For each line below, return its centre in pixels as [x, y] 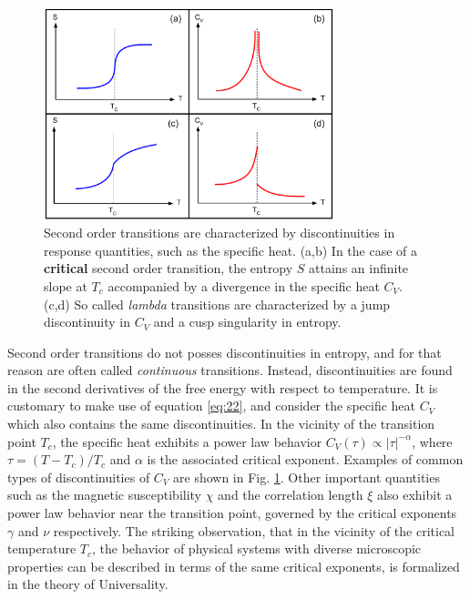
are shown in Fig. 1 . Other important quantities [307, 477]
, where [432, 441]
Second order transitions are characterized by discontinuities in [220, 233]
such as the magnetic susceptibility [105, 495]
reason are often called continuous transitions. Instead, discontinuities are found [230, 370]
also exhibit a [415, 495]
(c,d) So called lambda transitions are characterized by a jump [217, 304]
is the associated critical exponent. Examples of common [305, 459]
